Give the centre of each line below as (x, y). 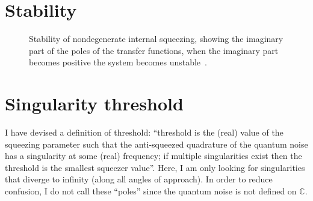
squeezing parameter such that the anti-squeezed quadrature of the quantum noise (156, 144)
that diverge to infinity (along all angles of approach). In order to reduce (139, 179)
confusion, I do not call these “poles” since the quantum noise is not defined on (151, 191)
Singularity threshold (94, 103)
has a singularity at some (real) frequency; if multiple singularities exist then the (153, 156)
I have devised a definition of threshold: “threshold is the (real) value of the (144, 132)
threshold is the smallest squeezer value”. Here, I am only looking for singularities (155, 167)
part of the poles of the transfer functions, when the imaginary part (154, 50)
